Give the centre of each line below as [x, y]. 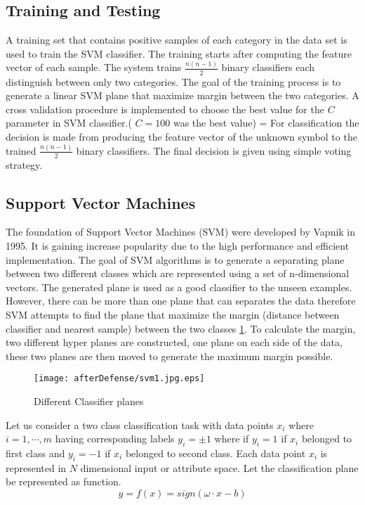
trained [21, 150]
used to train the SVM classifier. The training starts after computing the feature [179, 53]
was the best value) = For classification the [266, 123]
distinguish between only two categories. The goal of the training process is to [173, 81]
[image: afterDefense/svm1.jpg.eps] [119, 379]
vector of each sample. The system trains [94, 67]
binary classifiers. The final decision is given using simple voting [214, 150]
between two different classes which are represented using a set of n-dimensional [178, 273]
